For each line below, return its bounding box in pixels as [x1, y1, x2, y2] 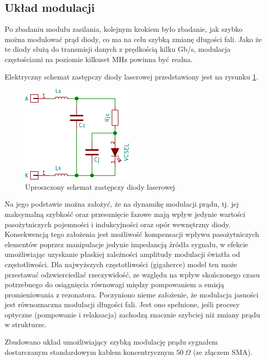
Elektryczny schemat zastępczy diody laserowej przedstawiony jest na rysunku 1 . [5, 71, 258, 82]
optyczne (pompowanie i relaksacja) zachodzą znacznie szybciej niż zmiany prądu [5, 309, 260, 319]
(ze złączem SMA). [193, 346, 253, 357]
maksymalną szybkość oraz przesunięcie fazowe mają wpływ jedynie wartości [5, 208, 245, 219]
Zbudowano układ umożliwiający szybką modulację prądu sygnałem [5, 336, 218, 347]
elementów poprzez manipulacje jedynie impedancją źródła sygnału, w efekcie [5, 238, 249, 249]
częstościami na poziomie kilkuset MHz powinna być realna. [5, 53, 193, 64]
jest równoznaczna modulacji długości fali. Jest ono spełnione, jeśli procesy [5, 299, 240, 310]
